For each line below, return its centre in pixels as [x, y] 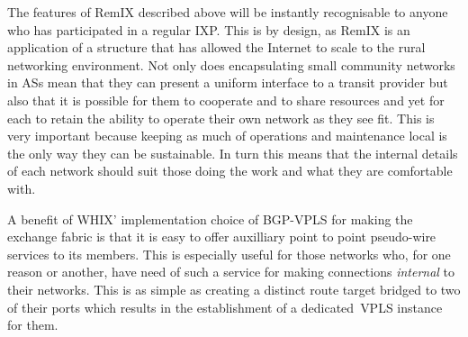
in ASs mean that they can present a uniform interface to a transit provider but [228, 82]
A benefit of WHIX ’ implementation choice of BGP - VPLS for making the [210, 219]
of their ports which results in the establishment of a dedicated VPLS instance [225, 307]
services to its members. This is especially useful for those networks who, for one [229, 254]
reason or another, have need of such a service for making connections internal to [231, 272]
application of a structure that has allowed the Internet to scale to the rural [216, 47]
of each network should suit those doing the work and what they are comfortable [230, 171]
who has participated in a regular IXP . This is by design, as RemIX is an [209, 29]
